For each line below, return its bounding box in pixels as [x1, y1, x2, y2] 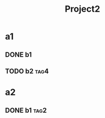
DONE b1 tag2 [5, 106, 47, 115]
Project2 [64, 3, 101, 15]
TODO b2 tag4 [5, 67, 49, 75]
